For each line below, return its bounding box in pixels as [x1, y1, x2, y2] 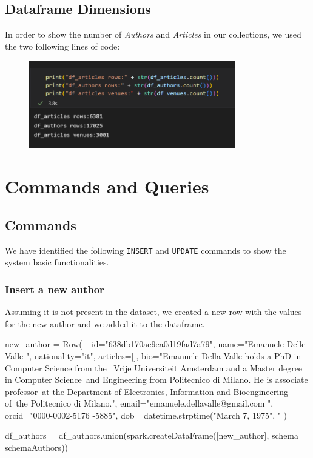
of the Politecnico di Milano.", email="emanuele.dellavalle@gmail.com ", [5, 397, 274, 410]
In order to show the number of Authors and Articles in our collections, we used [5, 28, 301, 41]
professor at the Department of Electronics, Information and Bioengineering [5, 385, 288, 397]
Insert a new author [5, 281, 104, 296]
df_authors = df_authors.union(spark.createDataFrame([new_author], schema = [5, 429, 308, 442]
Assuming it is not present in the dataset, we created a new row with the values [5, 305, 302, 318]
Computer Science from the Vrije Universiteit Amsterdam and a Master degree [5, 361, 303, 374]
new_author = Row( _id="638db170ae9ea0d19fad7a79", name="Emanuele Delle [5, 337, 306, 350]
